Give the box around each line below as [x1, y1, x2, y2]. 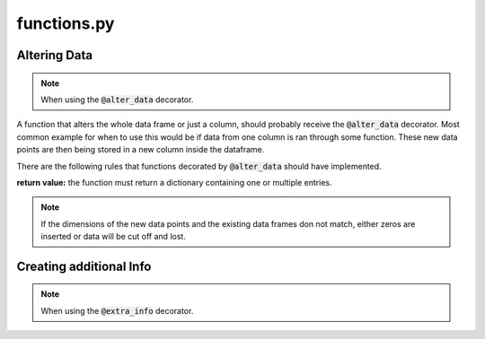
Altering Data [16, 48, 93, 63]
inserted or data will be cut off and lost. [40, 231, 186, 242]
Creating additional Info [16, 258, 152, 274]
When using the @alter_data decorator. [40, 94, 194, 105]
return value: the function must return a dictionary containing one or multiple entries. [16, 177, 332, 187]
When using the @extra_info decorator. [40, 305, 194, 316]
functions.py [16, 13, 115, 33]
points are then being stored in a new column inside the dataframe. [16, 144, 265, 155]
